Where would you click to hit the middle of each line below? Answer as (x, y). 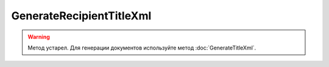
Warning (39, 37)
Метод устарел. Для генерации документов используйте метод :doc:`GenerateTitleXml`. (142, 48)
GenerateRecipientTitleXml (81, 16)
